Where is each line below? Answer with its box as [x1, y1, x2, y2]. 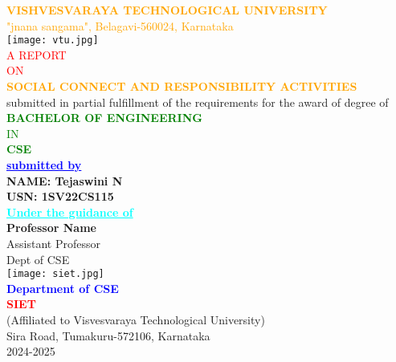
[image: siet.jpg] [6, 268, 104, 280]
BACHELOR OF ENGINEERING [6, 109, 202, 126]
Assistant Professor [6, 234, 100, 251]
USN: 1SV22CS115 [6, 188, 114, 205]
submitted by [6, 157, 82, 173]
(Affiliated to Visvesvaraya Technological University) [6, 311, 265, 327]
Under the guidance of [6, 203, 133, 220]
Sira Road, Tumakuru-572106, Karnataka [6, 327, 210, 344]
